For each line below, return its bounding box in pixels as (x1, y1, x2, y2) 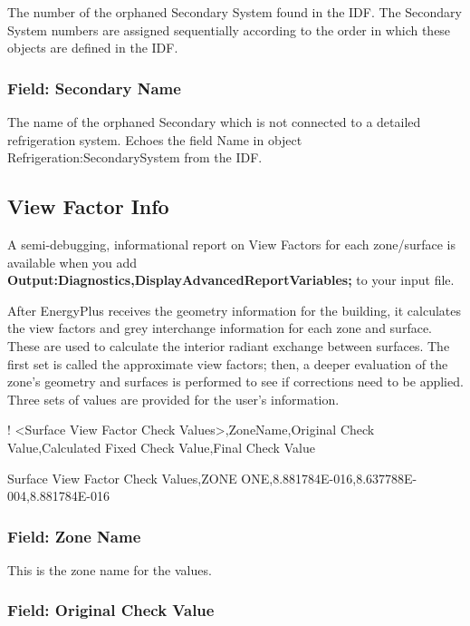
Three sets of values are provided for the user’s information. (7, 389, 340, 408)
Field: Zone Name (7, 524, 141, 547)
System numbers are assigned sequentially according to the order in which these (7, 20, 451, 39)
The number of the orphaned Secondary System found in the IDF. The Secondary (7, 3, 462, 21)
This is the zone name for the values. (7, 560, 212, 579)
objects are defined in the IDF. (7, 38, 178, 57)
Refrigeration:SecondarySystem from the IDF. (7, 148, 263, 167)
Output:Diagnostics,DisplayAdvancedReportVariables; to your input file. (7, 270, 455, 289)
